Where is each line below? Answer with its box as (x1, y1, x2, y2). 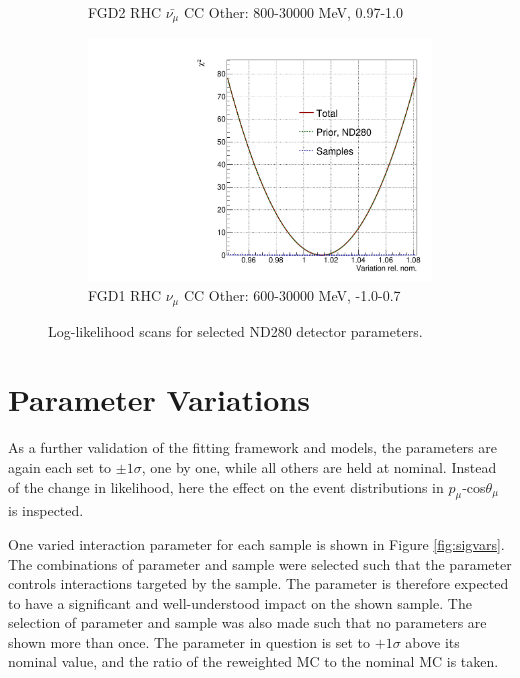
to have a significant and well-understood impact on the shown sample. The (8, 592, 472, 613)
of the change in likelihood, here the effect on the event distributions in (8, 476, 444, 497)
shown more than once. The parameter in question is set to (8, 631, 371, 652)
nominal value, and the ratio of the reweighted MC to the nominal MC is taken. (8, 651, 499, 672)
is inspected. (8, 500, 84, 521)
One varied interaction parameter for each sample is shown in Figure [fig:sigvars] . (8, 533, 505, 554)
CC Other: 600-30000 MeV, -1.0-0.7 (183, 285, 401, 306)
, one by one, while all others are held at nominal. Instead (141, 456, 497, 477)
